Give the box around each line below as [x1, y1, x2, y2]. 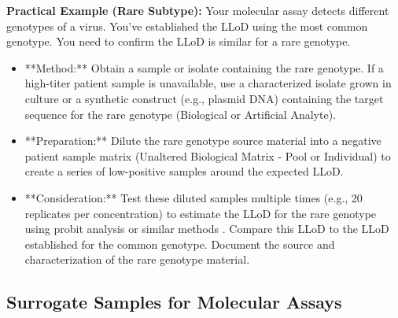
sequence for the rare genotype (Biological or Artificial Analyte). [24, 105, 336, 122]
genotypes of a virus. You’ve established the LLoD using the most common [6, 17, 368, 34]
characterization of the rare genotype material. [24, 251, 250, 268]
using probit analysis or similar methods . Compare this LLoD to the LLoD [24, 220, 389, 237]
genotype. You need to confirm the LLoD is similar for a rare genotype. [6, 33, 351, 50]
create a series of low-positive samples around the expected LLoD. [24, 163, 344, 179]
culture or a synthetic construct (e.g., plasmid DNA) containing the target [24, 90, 384, 106]
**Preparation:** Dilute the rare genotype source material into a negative [24, 132, 381, 149]
